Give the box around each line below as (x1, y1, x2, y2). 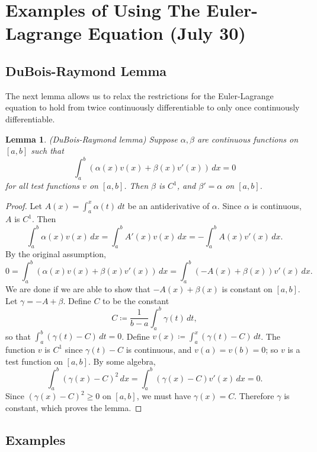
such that (31, 144, 64, 157)
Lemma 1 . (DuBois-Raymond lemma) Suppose (5, 132, 178, 145)
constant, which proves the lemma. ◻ (5, 402, 142, 414)
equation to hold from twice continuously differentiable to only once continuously (5, 101, 300, 113)
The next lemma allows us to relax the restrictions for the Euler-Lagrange (5, 89, 274, 102)
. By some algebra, (88, 355, 156, 367)
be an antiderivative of (127, 199, 210, 211)
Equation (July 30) (88, 21, 246, 45)
